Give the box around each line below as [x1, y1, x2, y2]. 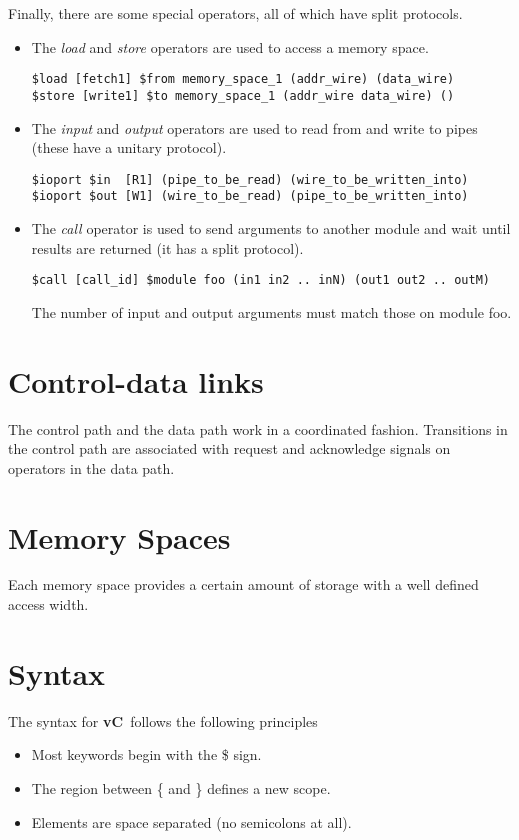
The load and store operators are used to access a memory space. [31, 36, 429, 57]
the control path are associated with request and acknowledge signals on [8, 438, 451, 459]
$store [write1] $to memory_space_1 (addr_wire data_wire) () [31, 88, 455, 103]
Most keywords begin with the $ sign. [31, 744, 262, 765]
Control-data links [8, 360, 264, 401]
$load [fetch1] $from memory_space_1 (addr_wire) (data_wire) [31, 72, 455, 87]
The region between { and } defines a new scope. [31, 777, 331, 798]
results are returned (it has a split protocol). [31, 237, 304, 258]
